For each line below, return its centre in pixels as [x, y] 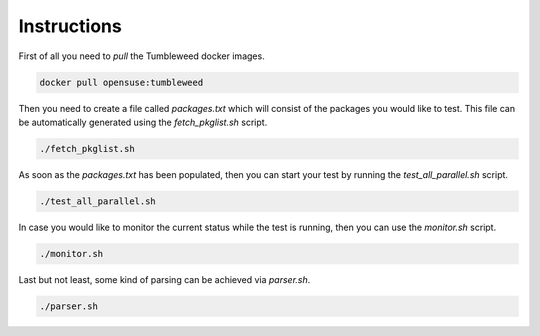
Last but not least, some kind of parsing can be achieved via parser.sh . [164, 279]
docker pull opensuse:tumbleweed [121, 82]
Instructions [70, 26]
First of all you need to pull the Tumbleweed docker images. [141, 56]
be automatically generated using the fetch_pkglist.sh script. [143, 122]
